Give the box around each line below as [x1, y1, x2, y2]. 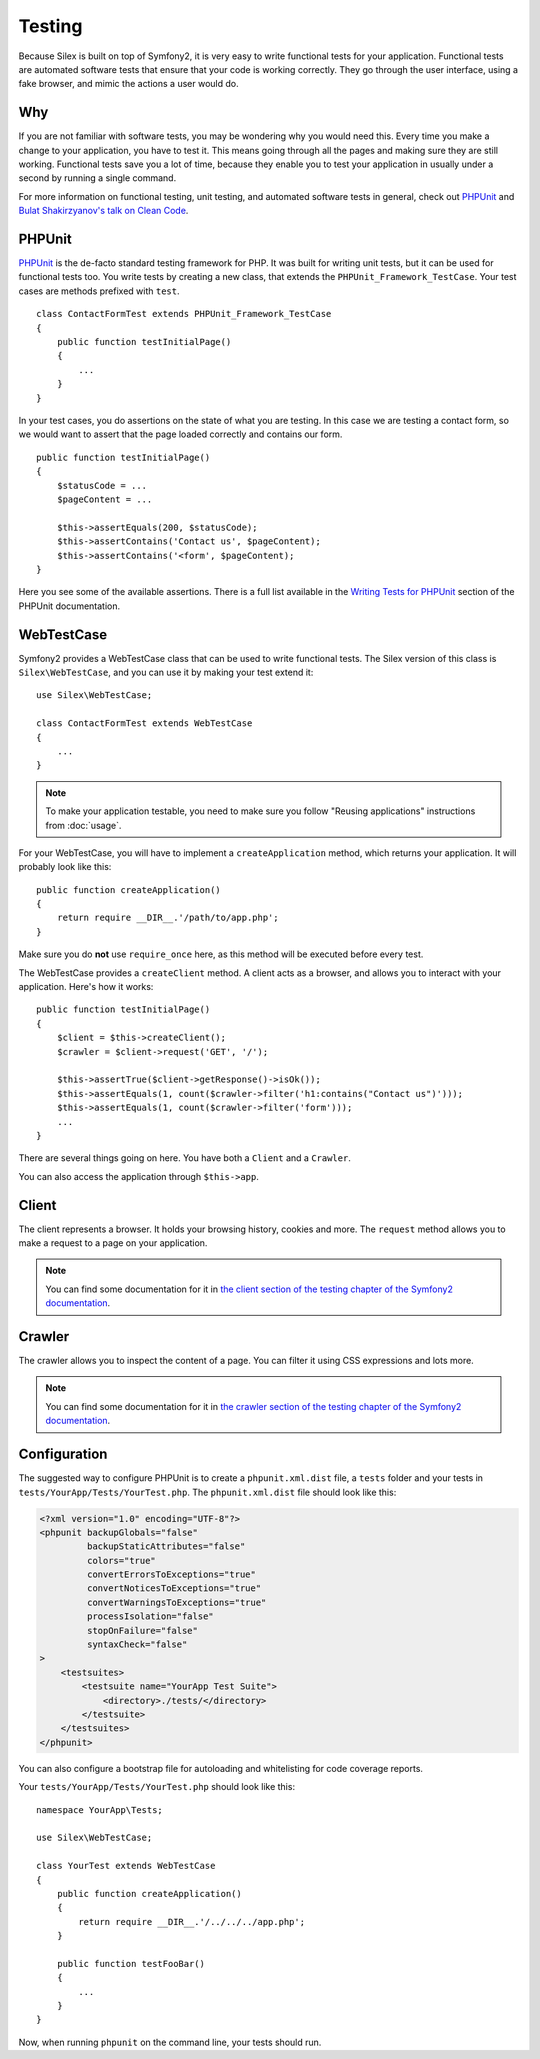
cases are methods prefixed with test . [18, 285, 180, 297]
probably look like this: [18, 861, 112, 873]
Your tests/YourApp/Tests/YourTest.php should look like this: [18, 1781, 295, 1793]
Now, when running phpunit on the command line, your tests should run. [18, 2036, 322, 2048]
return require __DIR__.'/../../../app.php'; [78, 1916, 305, 1927]
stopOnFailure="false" [86, 1625, 199, 1636]
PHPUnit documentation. [18, 600, 121, 612]
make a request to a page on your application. [18, 1237, 208, 1249]
